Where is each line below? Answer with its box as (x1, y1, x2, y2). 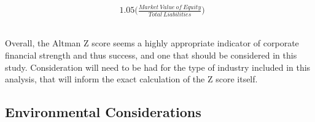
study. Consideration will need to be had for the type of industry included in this (5, 60, 311, 73)
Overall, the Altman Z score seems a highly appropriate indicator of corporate (5, 37, 299, 49)
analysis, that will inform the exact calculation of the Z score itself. (5, 73, 258, 85)
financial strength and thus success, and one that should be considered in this (5, 48, 297, 61)
